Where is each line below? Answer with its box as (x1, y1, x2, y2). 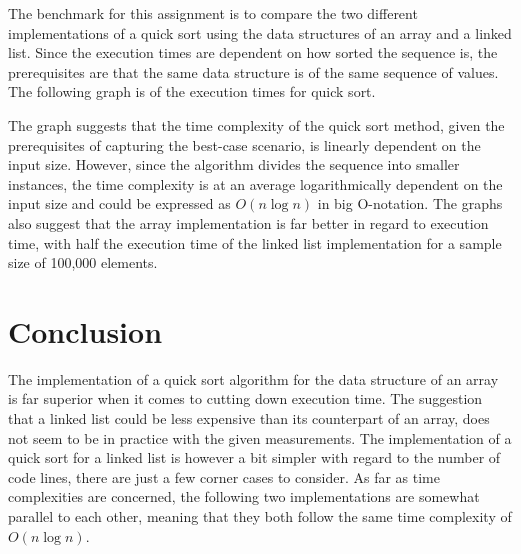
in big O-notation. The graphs (317, 193, 503, 214)
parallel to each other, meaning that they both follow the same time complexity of (8, 506, 512, 526)
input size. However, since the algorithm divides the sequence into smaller (8, 154, 460, 175)
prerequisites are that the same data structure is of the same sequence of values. (8, 61, 499, 82)
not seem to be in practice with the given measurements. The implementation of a (8, 427, 512, 448)
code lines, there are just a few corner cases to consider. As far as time (8, 466, 440, 487)
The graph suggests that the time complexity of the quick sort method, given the (8, 114, 505, 135)
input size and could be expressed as (8, 193, 231, 214)
